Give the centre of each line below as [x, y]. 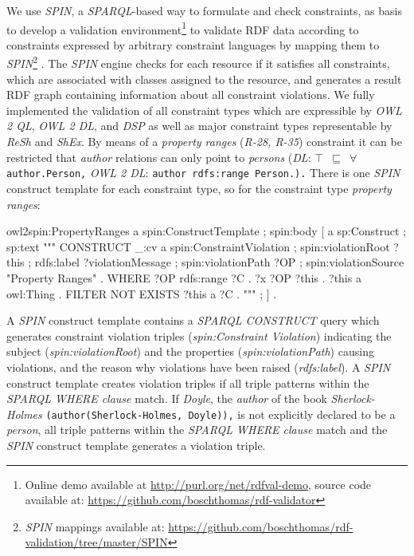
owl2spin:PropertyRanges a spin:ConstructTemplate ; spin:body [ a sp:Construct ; [207, 231]
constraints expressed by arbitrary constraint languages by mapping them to [193, 44]
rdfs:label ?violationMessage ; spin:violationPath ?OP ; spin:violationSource [219, 262]
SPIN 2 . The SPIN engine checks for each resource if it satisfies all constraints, [198, 62]
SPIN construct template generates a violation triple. [136, 445]
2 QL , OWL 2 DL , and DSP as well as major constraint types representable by [199, 126]
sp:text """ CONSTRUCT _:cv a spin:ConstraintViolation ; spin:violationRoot [198, 246]
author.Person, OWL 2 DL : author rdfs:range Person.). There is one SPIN [203, 173]
